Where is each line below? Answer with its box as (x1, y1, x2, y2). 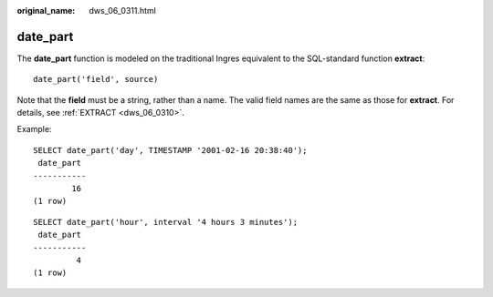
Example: (16, 124, 52, 135)
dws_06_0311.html (89, 5, 157, 15)
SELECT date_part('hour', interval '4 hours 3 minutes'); (33, 217, 299, 227)
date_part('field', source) (33, 74, 159, 85)
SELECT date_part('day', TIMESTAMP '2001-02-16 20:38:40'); (33, 145, 308, 155)
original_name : (16, 5, 76, 15)
